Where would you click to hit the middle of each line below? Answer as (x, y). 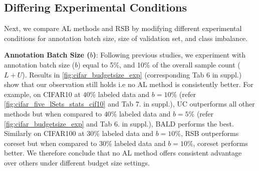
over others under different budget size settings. (77, 162)
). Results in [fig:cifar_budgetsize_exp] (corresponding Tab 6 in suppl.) (132, 74)
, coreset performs (220, 143)
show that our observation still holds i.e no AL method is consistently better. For (129, 84)
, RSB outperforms (210, 133)
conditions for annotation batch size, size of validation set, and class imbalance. (126, 38)
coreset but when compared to (51, 143)
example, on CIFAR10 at (42, 94)
